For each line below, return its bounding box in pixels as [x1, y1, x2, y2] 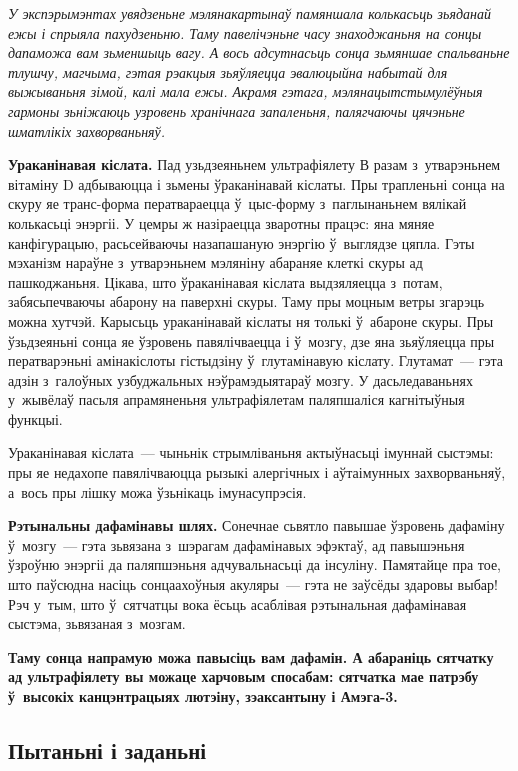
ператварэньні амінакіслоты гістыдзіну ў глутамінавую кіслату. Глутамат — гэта [8, 350, 504, 371]
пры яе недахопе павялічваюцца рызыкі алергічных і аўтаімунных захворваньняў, [8, 462, 506, 483]
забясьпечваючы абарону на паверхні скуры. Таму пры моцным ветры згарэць [8, 291, 485, 312]
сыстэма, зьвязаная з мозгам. [8, 613, 186, 634]
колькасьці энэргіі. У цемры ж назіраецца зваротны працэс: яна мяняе [8, 212, 435, 233]
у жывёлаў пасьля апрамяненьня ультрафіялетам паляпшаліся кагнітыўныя [8, 389, 465, 410]
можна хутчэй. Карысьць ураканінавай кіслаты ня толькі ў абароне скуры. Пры [8, 310, 494, 331]
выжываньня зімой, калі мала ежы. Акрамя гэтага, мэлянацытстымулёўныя [8, 81, 483, 102]
